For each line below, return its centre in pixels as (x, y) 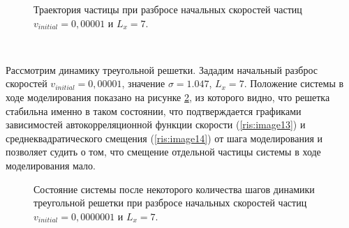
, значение (143, 83)
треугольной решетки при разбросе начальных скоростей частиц (170, 203)
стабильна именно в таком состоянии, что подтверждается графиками (154, 111)
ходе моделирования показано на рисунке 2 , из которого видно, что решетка (168, 97)
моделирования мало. (51, 165)
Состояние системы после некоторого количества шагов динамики (174, 189)
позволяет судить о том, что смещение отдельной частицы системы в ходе (163, 152)
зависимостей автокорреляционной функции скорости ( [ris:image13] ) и (156, 124)
